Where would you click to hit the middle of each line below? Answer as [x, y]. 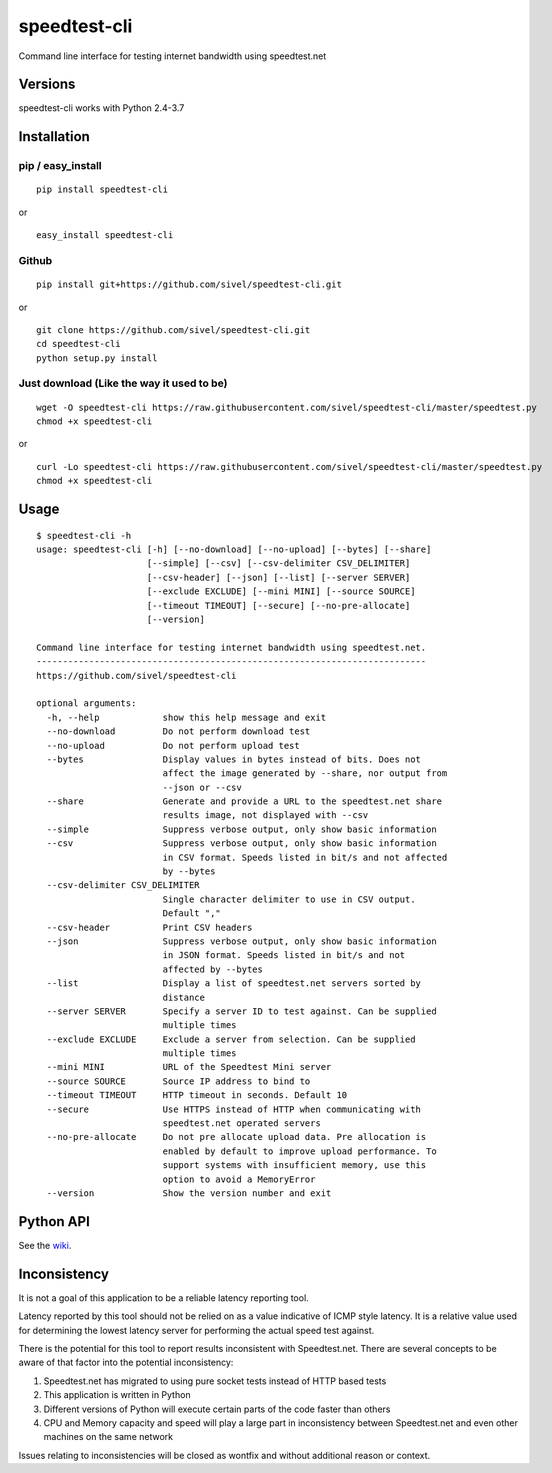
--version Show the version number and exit [189, 1193]
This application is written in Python [117, 1395]
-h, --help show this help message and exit [186, 717]
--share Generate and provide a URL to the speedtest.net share [244, 801]
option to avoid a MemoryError [239, 1179]
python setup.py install [97, 358]
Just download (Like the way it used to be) [123, 383]
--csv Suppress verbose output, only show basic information [241, 843]
